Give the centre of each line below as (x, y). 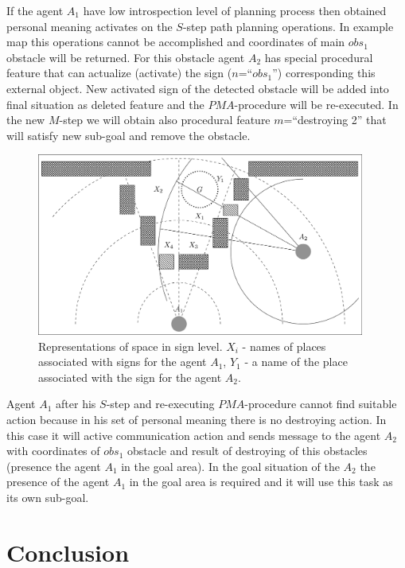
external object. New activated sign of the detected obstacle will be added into (198, 88)
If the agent (35, 10)
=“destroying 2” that (335, 120)
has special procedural (319, 57)
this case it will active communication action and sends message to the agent (194, 435)
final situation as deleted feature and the (105, 104)
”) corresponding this (324, 73)
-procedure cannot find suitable (321, 404)
